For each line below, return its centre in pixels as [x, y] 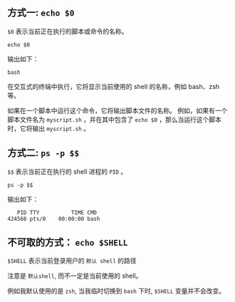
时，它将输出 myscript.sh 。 [49, 128]
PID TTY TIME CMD [57, 212]
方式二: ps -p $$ [43, 153]
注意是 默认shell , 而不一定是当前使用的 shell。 [75, 276]
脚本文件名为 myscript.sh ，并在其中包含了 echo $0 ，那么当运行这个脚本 [115, 119]
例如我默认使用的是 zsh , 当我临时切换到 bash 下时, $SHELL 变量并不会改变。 [116, 291]
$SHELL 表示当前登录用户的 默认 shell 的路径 [72, 261]
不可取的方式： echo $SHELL [68, 243]
